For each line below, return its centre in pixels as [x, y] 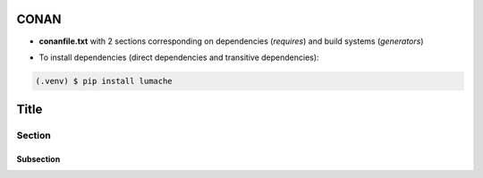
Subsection [38, 159]
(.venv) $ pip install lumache [104, 81]
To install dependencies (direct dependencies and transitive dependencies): [179, 57]
